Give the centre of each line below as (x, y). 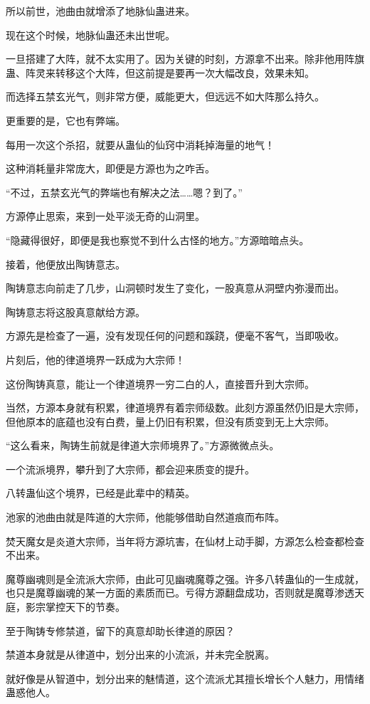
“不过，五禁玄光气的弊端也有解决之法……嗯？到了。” (124, 192)
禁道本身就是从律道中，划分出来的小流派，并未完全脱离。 (140, 655)
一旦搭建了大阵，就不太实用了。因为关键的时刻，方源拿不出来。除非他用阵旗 (185, 59)
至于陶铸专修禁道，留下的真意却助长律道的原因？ (120, 630)
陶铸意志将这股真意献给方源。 (75, 311)
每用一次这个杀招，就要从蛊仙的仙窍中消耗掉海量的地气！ (140, 144)
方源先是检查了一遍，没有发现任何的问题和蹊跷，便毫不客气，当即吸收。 (175, 336)
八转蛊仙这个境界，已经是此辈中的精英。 (100, 493)
